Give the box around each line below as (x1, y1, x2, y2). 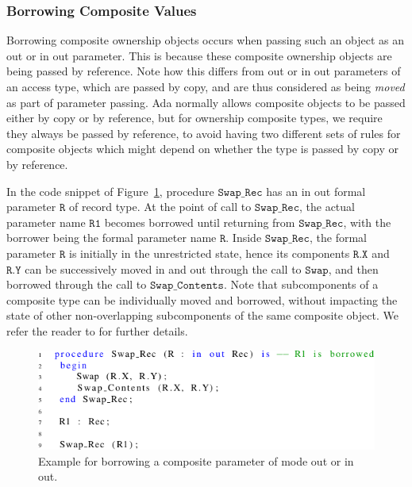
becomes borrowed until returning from (104, 213, 295, 230)
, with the (343, 213, 391, 230)
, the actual (298, 198, 355, 215)
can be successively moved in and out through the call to (25, 260, 302, 277)
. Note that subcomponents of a (223, 276, 379, 293)
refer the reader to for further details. (6, 322, 188, 339)
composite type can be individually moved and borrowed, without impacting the (6, 291, 398, 308)
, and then (328, 260, 379, 277)
